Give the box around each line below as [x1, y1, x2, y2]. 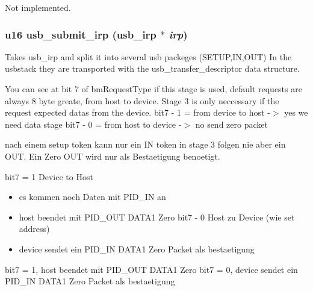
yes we [284, 106, 308, 119]
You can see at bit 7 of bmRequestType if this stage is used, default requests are [5, 83, 302, 95]
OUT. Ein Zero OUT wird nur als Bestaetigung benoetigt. [5, 149, 220, 162]
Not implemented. [5, 1, 71, 13]
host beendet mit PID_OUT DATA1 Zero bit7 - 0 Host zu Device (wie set [19, 210, 295, 223]
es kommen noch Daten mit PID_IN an [19, 190, 166, 203]
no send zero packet [195, 117, 268, 130]
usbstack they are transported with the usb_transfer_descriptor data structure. [5, 62, 300, 75]
